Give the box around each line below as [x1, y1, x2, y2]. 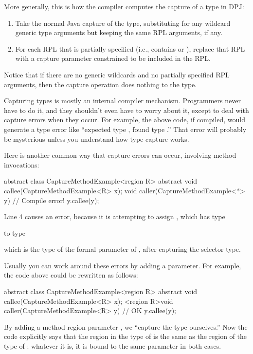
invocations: [4, 159, 39, 169]
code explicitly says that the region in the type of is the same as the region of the [4, 331, 247, 341]
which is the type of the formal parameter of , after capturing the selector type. [4, 244, 241, 254]
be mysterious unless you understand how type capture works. [4, 133, 189, 144]
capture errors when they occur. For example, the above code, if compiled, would [4, 114, 245, 125]
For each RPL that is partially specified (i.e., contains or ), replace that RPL [15, 43, 245, 54]
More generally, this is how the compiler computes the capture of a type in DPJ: [4, 1, 244, 11]
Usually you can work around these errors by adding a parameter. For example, [4, 260, 241, 270]
